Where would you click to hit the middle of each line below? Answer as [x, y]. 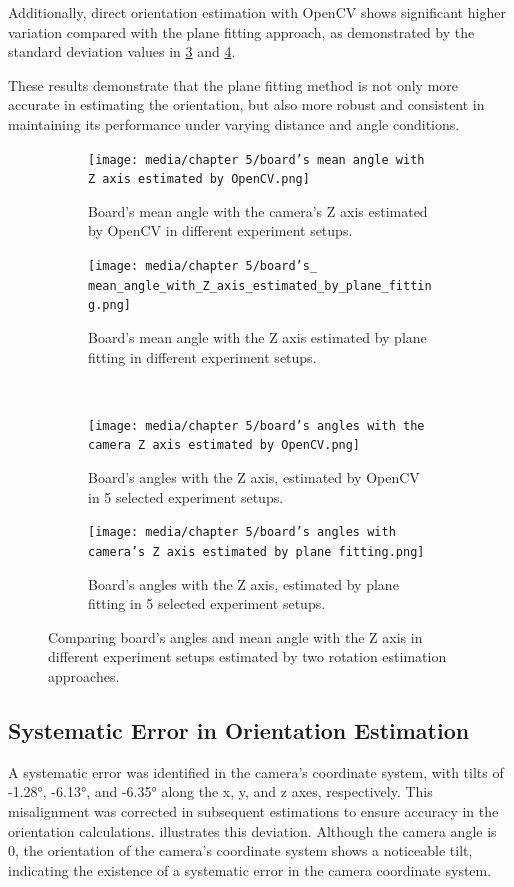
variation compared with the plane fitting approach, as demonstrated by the [241, 31]
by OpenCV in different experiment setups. [220, 230]
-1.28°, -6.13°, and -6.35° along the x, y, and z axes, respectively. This [220, 791]
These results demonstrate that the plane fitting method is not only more [233, 84]
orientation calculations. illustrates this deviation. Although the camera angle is [252, 830]
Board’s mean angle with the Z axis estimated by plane [257, 337]
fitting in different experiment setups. [202, 356]
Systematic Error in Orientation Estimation [239, 729]
